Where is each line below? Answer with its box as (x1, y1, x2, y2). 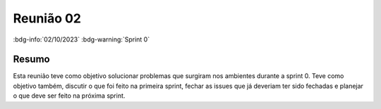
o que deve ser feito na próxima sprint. (13, 91, 126, 100)
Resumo (13, 53, 50, 65)
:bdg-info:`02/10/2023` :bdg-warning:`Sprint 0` (13, 35, 150, 44)
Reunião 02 (13, 11, 81, 26)
